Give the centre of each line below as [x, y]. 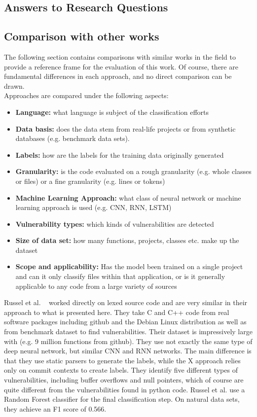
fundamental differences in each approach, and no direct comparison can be [118, 76]
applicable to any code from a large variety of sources [96, 286]
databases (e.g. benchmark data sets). [73, 138]
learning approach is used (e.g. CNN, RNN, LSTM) [93, 207]
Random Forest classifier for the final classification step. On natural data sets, [122, 399]
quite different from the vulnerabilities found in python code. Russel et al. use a [125, 389]
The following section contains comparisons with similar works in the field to [120, 56]
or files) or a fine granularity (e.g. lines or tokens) [90, 181]
